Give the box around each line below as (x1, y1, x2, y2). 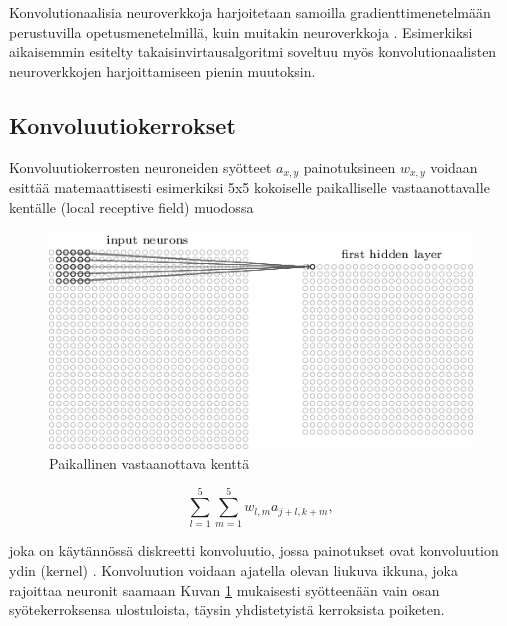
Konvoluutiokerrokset (9, 109, 236, 140)
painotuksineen (303, 156, 396, 177)
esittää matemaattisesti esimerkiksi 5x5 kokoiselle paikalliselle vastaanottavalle (9, 177, 490, 198)
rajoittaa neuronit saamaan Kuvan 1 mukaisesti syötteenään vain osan (9, 579, 440, 600)
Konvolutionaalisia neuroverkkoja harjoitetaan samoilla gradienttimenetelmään (9, 2, 491, 22)
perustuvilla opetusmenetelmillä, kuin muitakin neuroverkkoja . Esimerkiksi (9, 21, 473, 42)
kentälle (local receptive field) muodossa (9, 196, 254, 217)
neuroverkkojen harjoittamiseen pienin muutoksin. (9, 60, 316, 81)
